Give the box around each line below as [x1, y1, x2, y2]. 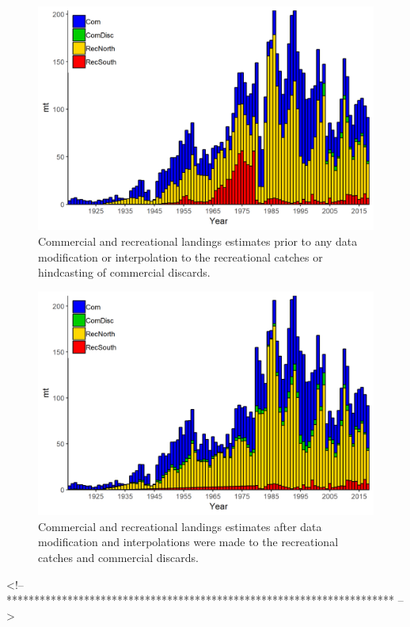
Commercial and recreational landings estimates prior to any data [38, 232, 358, 249]
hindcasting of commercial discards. [38, 264, 211, 281]
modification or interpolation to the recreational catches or [38, 248, 323, 265]
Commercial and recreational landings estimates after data [38, 518, 322, 534]
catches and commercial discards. [38, 549, 199, 565]
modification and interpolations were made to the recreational [38, 533, 339, 550]
